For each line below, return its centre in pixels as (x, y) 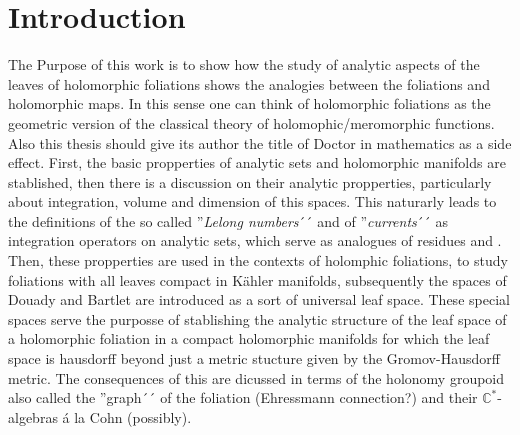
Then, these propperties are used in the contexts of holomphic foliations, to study (258, 260)
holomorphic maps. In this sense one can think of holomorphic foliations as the (249, 103)
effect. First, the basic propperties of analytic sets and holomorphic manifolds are (257, 162)
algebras (33, 416)
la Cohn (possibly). (133, 416)
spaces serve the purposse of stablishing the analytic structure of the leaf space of (257, 318)
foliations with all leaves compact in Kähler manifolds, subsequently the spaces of (257, 279)
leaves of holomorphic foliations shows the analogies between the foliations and (249, 83)
